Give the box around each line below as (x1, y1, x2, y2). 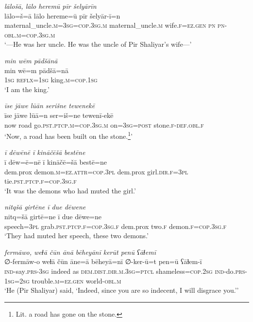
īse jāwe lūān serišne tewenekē (4, 100, 95, 111)
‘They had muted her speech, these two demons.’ (4, 230, 149, 241)
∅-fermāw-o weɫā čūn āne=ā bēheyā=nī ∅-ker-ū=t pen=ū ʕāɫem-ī (4, 256, 202, 266)
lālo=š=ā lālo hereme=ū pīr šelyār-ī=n (4, 10, 120, 20)
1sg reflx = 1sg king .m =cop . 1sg (4, 75, 98, 85)
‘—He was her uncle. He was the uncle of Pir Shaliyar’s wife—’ (4, 39, 192, 49)
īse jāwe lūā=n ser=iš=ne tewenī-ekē (4, 110, 114, 120)
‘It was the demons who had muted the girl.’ (4, 185, 136, 195)
